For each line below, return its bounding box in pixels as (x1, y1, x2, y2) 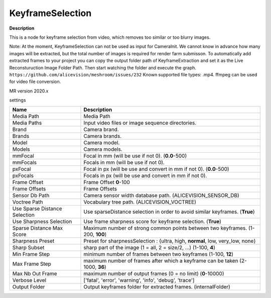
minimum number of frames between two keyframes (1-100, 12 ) (83, 251, 233, 258)
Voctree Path (12, 198, 43, 206)
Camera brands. (83, 133, 122, 140)
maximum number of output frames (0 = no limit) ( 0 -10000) (83, 270, 224, 277)
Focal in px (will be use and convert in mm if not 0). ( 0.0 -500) (83, 166, 229, 173)
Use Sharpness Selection (12, 218, 72, 225)
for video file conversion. (9, 78, 61, 85)
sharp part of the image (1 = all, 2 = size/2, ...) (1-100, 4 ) (83, 244, 215, 251)
